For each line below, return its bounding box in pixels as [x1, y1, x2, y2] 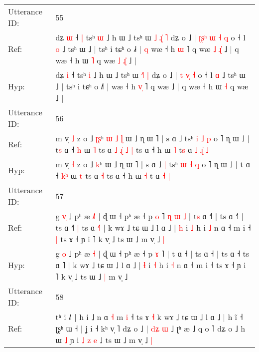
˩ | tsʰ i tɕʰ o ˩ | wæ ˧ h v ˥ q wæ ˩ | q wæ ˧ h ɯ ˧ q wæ [55, 80, 249, 92]
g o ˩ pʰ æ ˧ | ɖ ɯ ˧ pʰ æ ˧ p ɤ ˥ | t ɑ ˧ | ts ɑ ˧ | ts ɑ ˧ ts [55, 248, 249, 259]
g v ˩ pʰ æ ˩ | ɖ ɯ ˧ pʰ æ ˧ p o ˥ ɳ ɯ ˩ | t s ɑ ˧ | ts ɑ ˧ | [55, 210, 244, 222]
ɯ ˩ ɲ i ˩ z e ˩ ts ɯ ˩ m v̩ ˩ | [55, 334, 153, 346]
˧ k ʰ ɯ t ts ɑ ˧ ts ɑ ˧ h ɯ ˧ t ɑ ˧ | [55, 170, 170, 181]
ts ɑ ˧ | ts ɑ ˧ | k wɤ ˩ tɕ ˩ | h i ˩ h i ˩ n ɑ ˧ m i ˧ [55, 222, 251, 233]
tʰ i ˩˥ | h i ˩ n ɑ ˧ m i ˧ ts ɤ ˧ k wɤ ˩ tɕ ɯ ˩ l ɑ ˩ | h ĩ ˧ [55, 311, 243, 323]
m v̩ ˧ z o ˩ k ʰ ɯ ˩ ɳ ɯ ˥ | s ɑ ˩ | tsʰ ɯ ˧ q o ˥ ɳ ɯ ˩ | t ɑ [55, 158, 251, 170]
